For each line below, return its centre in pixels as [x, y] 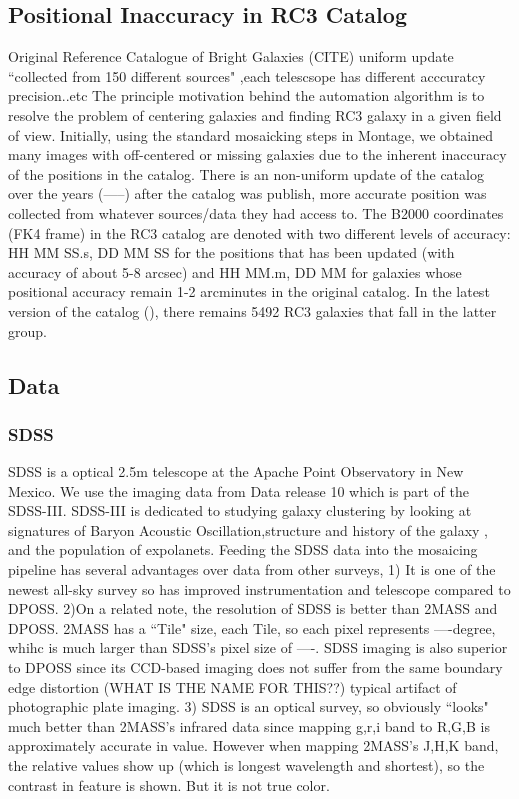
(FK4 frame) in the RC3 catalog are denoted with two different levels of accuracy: [259, 232]
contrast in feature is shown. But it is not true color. [169, 784]
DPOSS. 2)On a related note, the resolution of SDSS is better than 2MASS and [253, 608]
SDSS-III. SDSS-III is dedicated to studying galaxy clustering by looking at [240, 510]
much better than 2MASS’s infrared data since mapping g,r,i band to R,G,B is [249, 725]
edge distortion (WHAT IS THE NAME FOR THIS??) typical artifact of [232, 686]
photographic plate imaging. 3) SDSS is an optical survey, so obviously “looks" [248, 706]
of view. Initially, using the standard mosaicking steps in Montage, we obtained [251, 134]
